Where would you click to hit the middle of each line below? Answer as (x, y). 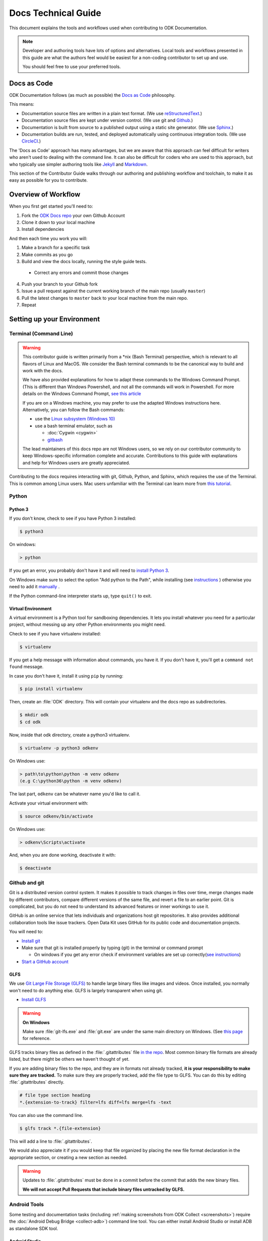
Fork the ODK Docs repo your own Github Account (73, 215)
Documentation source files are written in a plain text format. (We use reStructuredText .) (112, 113)
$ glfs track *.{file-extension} (60, 1128)
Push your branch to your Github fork (60, 284)
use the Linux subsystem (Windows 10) (75, 419)
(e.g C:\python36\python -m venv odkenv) (71, 781)
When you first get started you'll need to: (51, 207)
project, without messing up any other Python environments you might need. (88, 624)
